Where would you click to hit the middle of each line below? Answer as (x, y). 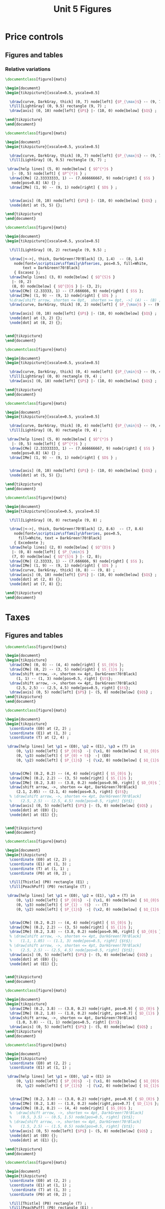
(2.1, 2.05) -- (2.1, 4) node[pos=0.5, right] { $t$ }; (72, 792)
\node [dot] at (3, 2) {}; (36, 318)
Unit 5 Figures (82, 9)
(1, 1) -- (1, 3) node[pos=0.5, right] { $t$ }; (64, 678)
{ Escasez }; (27, 273)
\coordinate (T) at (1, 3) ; (41, 1190)
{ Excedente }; (29, 543)
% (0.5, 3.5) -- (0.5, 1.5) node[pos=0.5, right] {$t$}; (72, 1117)
